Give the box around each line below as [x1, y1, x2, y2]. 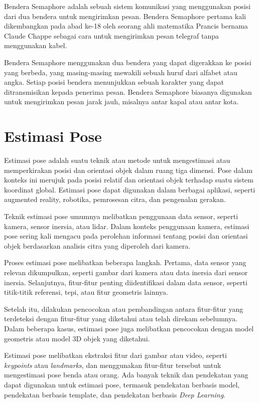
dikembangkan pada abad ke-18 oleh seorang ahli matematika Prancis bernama [4, 21, 248, 31]
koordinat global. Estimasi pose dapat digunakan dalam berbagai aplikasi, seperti [4, 184, 255, 194]
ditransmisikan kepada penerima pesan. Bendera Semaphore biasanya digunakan [4, 86, 252, 97]
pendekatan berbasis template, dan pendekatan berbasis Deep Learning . [4, 389, 226, 399]
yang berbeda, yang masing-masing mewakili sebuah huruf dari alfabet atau [4, 67, 237, 77]
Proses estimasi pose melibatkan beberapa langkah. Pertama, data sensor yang [4, 257, 246, 268]
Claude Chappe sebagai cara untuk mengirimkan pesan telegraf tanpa [4, 30, 219, 41]
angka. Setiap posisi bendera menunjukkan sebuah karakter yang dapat [4, 77, 224, 87]
